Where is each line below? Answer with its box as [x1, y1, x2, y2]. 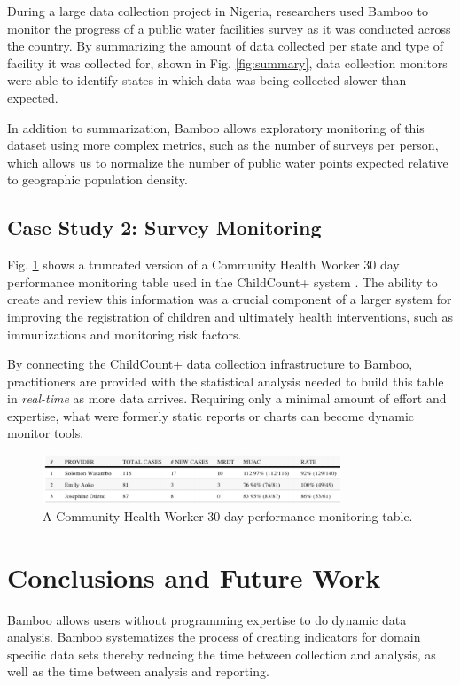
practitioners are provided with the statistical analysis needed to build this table [7, 371, 444, 390]
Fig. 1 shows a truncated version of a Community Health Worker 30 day [7, 255, 400, 274]
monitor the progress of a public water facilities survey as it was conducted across [7, 19, 451, 37]
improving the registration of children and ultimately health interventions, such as [7, 307, 453, 325]
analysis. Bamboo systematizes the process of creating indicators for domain [7, 628, 421, 646]
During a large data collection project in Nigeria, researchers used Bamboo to [7, 2, 428, 19]
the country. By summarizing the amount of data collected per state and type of [7, 36, 444, 55]
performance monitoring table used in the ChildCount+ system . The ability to [7, 272, 438, 291]
